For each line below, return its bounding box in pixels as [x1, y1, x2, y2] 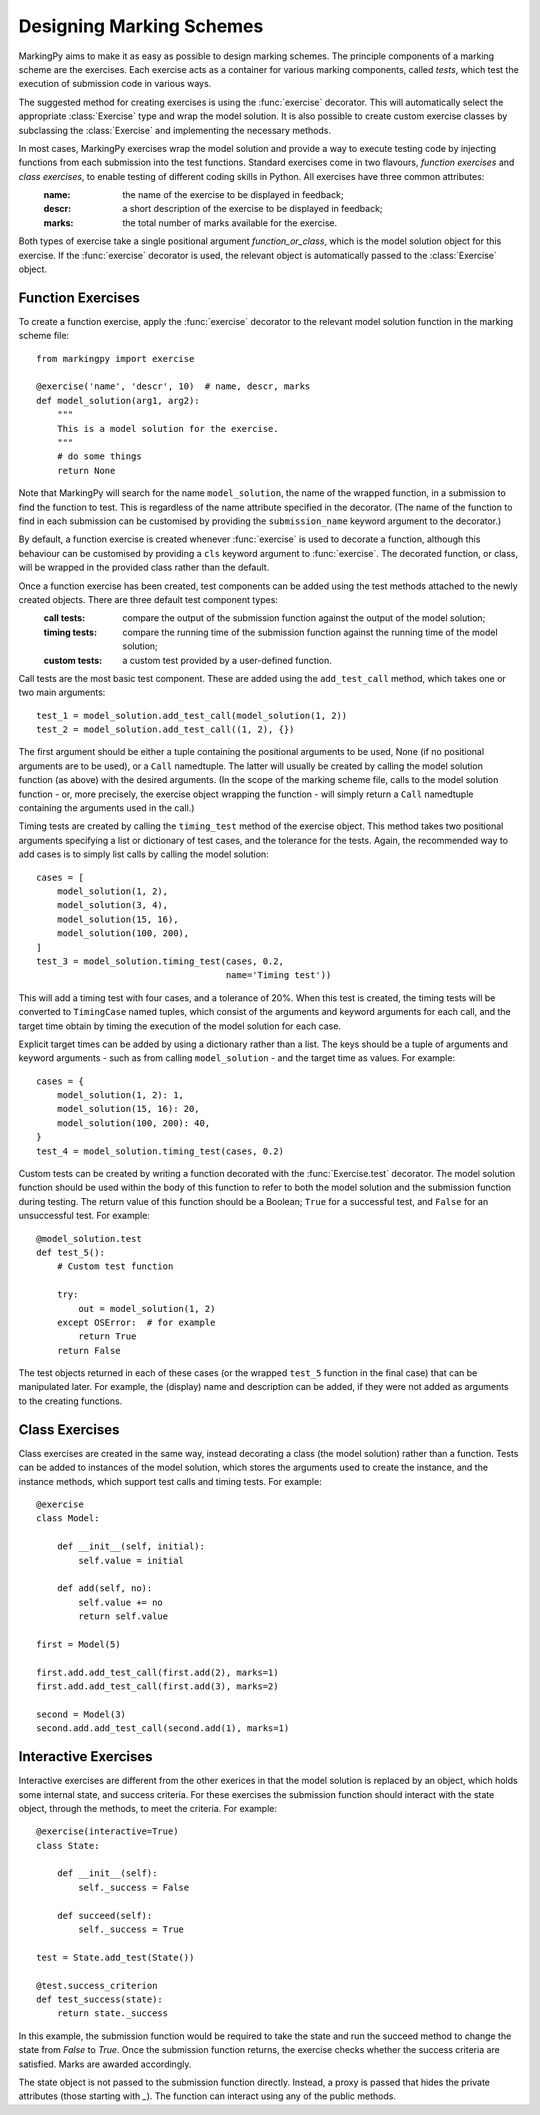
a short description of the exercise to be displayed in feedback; [122, 203, 384, 215]
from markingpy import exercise [36, 353, 195, 364]
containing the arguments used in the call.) [18, 802, 195, 814]
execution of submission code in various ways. [18, 78, 212, 90]
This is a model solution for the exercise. [56, 423, 279, 434]
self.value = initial [78, 1555, 185, 1566]
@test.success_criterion [36, 1980, 158, 1991]
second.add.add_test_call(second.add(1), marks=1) [36, 1723, 290, 1734]
